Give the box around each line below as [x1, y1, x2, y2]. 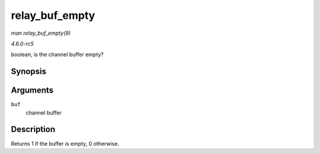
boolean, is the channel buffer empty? [11, 51, 104, 58]
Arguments [11, 86, 54, 96]
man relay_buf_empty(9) [11, 30, 71, 37]
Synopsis [11, 67, 47, 77]
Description [11, 124, 56, 135]
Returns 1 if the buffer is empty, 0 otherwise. [11, 140, 120, 147]
